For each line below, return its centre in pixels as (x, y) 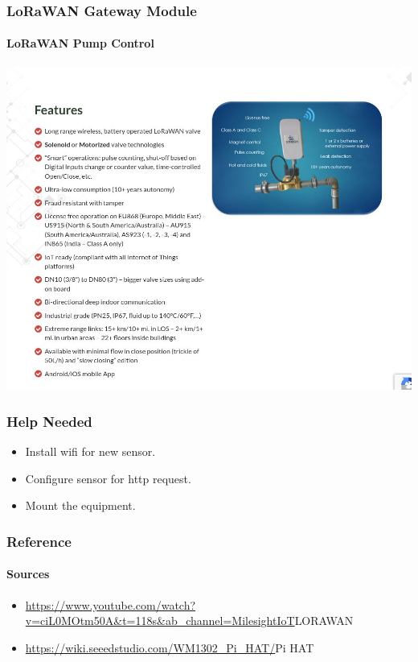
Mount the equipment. (80, 505)
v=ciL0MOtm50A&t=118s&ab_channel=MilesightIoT (160, 621)
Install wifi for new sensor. (90, 451)
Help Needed (49, 421)
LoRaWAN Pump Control (80, 43)
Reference (39, 541)
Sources (28, 574)
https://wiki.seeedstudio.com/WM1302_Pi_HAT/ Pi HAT (170, 647)
